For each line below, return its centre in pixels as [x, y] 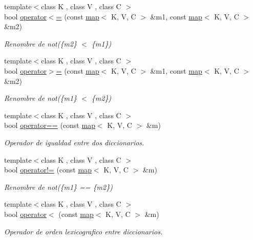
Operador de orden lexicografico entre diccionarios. [83, 231]
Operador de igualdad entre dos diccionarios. [74, 142]
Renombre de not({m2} [41, 43]
